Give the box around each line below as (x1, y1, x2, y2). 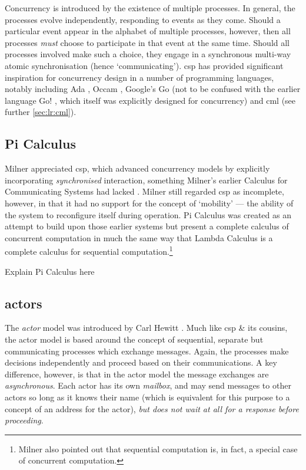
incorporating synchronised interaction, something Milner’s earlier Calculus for (5, 173, 288, 186)
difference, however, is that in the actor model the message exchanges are (5, 367, 269, 380)
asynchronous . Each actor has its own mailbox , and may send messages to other (5, 379, 291, 392)
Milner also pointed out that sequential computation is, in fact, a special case (18, 442, 298, 455)
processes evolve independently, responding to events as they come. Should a (5, 13, 281, 25)
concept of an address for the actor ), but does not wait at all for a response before (5, 402, 299, 415)
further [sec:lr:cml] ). (5, 106, 76, 118)
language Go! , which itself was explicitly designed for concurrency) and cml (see (5, 94, 296, 106)
